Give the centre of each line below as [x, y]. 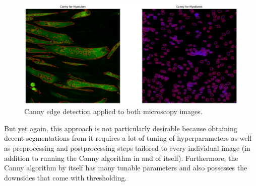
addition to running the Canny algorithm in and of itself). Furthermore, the [121, 158]
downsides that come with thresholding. [66, 177]
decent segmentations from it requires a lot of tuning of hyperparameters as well [128, 138]
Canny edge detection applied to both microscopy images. [113, 111]
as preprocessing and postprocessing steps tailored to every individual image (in [127, 148]
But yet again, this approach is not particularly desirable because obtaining [121, 128]
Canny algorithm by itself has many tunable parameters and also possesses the [126, 168]
